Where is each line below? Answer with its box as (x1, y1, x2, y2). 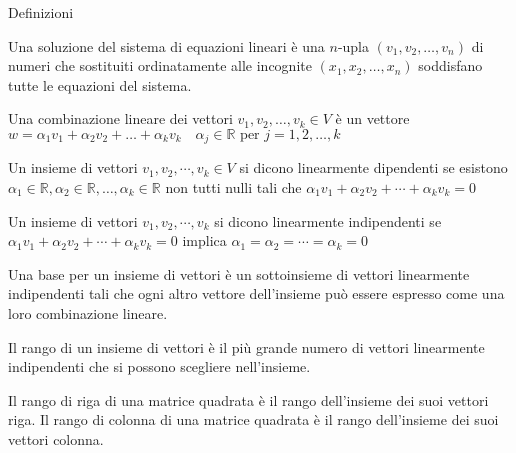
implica (182, 230, 227, 251)
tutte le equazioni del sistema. (8, 74, 192, 95)
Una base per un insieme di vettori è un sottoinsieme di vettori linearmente (8, 263, 470, 284)
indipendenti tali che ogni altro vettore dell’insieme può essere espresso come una (8, 283, 505, 304)
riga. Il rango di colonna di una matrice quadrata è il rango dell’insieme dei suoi (8, 409, 499, 430)
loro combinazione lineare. (8, 302, 168, 323)
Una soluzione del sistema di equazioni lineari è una (8, 35, 325, 56)
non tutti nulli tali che (165, 177, 302, 198)
